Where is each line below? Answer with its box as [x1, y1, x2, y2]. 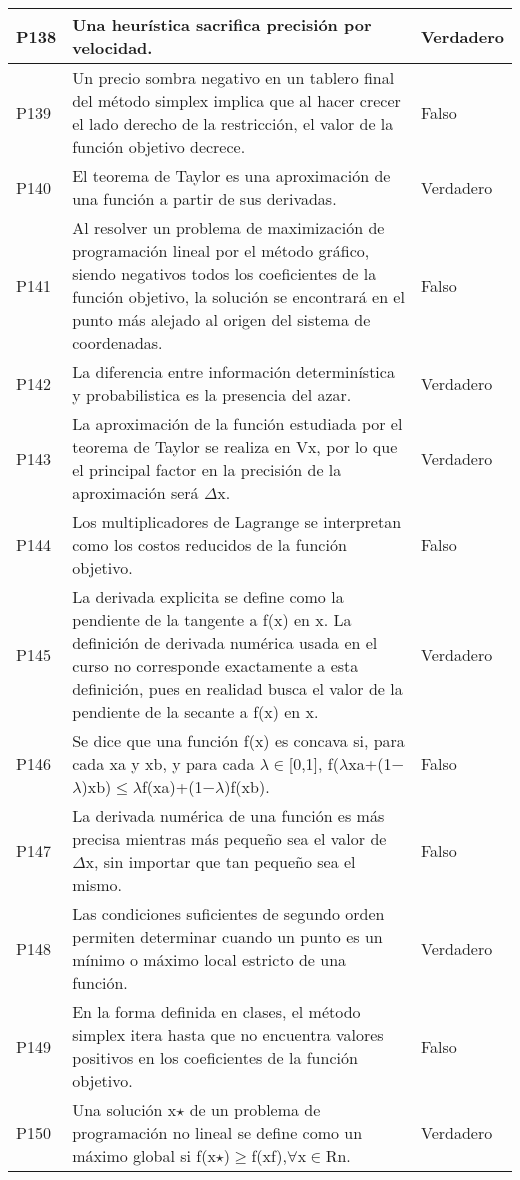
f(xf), [251, 1144, 288, 1167]
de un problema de [189, 1098, 321, 1121]
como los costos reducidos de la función [72, 533, 347, 556]
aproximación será [72, 481, 199, 504]
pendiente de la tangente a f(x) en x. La [72, 608, 352, 631]
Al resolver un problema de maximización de [72, 216, 385, 239]
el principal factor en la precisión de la [72, 458, 342, 481]
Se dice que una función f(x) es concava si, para [72, 729, 405, 752]
